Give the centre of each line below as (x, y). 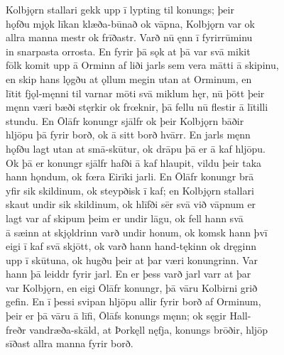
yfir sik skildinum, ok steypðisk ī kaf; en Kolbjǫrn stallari (130, 190)
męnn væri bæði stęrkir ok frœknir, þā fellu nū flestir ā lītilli (137, 107)
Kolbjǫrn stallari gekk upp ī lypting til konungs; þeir (120, 9)
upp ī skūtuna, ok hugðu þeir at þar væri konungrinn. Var (132, 260)
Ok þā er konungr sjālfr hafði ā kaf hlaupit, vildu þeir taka (134, 162)
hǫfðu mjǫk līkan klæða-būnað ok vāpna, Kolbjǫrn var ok (130, 23)
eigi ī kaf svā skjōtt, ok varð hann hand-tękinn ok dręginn (131, 246)
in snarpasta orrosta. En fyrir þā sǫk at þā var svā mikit (128, 51)
